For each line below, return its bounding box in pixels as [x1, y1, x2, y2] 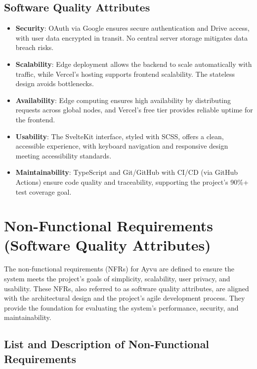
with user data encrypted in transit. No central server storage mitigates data [15, 32, 248, 43]
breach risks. [15, 42, 54, 53]
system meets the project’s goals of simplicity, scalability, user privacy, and [4, 273, 230, 284]
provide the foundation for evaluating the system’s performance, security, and [4, 302, 239, 313]
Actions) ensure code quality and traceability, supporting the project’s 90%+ [15, 176, 249, 187]
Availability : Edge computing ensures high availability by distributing [15, 95, 231, 105]
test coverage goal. [15, 186, 72, 197]
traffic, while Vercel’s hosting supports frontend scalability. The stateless [15, 68, 235, 79]
